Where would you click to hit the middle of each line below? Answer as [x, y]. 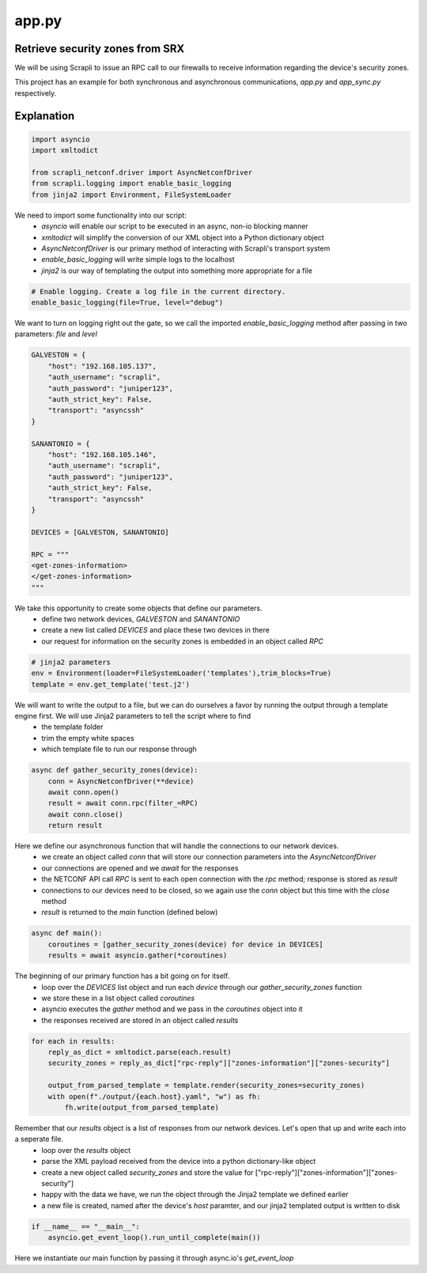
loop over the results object [86, 1150]
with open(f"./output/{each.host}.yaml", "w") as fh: [154, 1096]
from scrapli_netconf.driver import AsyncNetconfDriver [142, 173]
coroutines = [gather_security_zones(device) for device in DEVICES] [185, 944]
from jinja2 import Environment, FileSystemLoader [132, 195]
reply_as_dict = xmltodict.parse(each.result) [140, 1052]
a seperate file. [39, 1139]
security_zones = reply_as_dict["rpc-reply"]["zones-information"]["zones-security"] [219, 1063]
